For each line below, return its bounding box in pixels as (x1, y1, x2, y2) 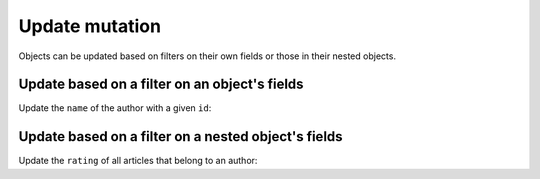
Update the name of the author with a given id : (18, 102, 212, 114)
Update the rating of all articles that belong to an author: (18, 155, 258, 167)
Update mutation (18, 15, 162, 37)
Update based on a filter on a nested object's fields (18, 128, 344, 145)
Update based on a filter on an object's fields (18, 76, 304, 93)
